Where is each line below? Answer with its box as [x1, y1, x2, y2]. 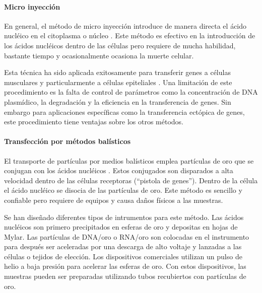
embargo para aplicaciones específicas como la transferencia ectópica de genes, [4, 106, 245, 117]
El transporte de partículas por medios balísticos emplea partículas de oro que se [4, 155, 254, 166]
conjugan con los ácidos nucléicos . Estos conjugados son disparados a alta [4, 165, 233, 176]
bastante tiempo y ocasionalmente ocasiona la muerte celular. [4, 50, 194, 60]
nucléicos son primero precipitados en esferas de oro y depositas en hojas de [4, 222, 238, 232]
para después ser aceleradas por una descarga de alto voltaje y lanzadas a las [4, 241, 242, 252]
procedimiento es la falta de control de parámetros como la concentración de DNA [4, 87, 258, 97]
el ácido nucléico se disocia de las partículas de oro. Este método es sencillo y [4, 185, 242, 195]
